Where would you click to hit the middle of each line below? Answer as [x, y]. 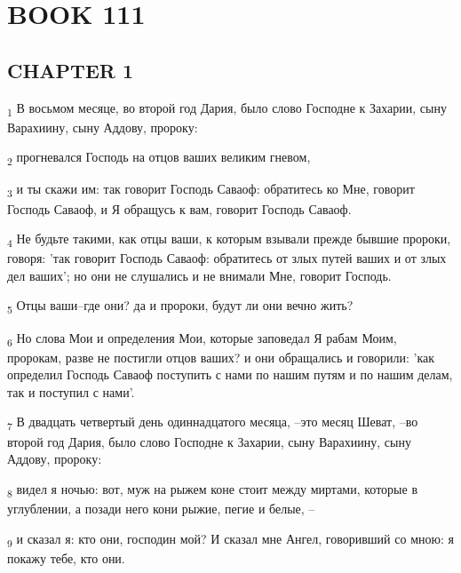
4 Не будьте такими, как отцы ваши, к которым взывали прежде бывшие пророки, [229, 239]
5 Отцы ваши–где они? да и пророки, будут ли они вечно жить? [180, 306]
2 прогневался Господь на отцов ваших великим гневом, [159, 158]
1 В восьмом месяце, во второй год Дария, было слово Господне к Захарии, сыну [227, 108]
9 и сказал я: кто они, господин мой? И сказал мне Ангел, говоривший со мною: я [230, 539]
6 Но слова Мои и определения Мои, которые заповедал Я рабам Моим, [202, 338]
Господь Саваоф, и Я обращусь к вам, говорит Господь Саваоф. [179, 208]
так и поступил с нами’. [71, 391]
